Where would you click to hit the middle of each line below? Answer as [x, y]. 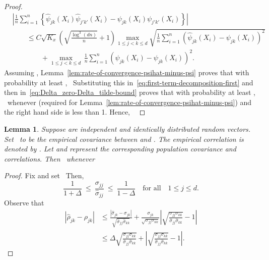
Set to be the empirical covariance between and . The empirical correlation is [124, 139]
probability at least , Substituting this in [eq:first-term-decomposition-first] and [129, 82]
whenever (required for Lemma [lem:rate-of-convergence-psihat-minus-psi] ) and [129, 102]
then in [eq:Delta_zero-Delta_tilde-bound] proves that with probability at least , [130, 92]
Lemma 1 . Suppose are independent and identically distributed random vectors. [127, 128]
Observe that [24, 203]
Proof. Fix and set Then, [44, 175]
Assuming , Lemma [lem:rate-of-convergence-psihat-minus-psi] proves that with [127, 72]
